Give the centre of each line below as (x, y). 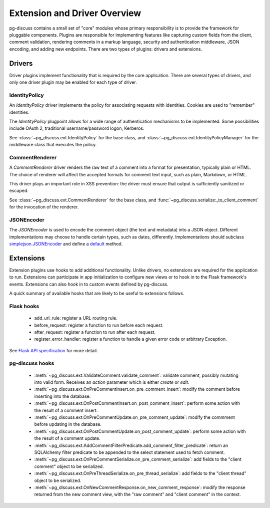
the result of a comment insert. (66, 410)
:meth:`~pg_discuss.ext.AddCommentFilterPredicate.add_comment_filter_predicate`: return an (131, 445)
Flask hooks (24, 306)
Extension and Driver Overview (75, 13)
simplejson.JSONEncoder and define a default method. (66, 244)
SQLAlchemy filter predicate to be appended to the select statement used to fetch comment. (129, 452)
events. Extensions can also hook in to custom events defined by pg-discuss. (89, 284)
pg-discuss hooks (32, 363)
